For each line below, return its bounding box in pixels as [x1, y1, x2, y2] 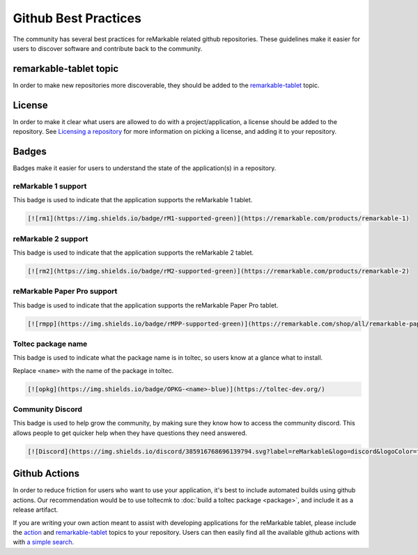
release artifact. [13, 505, 59, 514]
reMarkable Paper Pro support [13, 287, 118, 296]
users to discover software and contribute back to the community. [13, 44, 203, 52]
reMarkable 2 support [13, 234, 88, 243]
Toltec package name [13, 339, 88, 349]
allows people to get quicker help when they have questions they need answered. [13, 429, 247, 437]
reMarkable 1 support [13, 181, 87, 191]
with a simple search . [13, 538, 75, 547]
